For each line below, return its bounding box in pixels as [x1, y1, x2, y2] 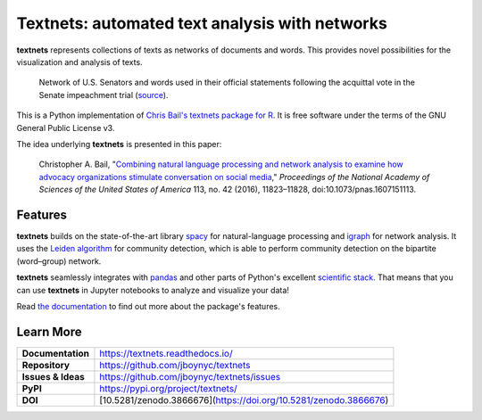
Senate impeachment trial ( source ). [38, 89, 169, 100]
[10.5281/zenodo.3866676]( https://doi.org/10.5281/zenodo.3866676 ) [99, 393, 389, 406]
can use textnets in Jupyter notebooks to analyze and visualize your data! [16, 284, 290, 295]
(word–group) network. [16, 255, 102, 267]
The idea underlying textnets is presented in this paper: [16, 138, 222, 149]
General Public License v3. [16, 122, 115, 133]
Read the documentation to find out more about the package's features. [16, 301, 280, 311]
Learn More [16, 324, 82, 339]
